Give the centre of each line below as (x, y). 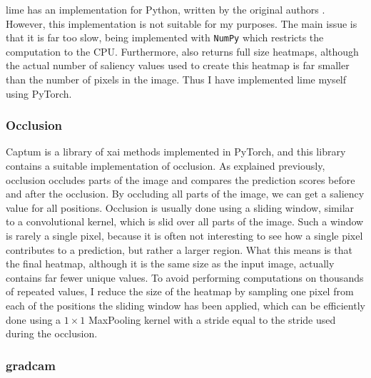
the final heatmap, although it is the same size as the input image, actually (170, 264)
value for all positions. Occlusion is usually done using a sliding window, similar (180, 207)
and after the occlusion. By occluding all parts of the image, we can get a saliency (185, 194)
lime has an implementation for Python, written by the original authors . (166, 9)
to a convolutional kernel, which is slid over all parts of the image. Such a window (185, 221)
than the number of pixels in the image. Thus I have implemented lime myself (176, 80)
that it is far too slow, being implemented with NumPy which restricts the (165, 37)
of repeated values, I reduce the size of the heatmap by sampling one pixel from (180, 291)
